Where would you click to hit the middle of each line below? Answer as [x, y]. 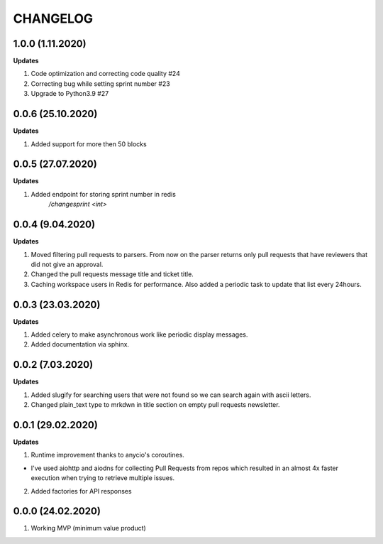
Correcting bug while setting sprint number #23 [100, 83]
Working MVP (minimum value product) [89, 528]
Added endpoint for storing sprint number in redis [104, 194]
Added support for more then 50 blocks [89, 144]
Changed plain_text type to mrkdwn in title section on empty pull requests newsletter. [155, 405]
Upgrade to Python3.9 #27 [70, 94]
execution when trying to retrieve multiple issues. [103, 478]
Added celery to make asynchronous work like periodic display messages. [139, 334]
